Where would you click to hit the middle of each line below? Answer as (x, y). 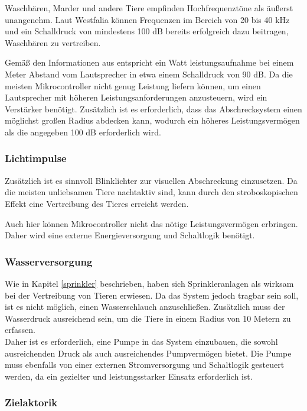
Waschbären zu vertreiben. (53, 42)
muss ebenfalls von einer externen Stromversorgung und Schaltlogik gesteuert (145, 365)
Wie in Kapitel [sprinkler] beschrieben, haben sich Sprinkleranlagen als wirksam (149, 283)
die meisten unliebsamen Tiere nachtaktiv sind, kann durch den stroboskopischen (151, 192)
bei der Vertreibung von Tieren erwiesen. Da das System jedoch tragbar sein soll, (152, 295)
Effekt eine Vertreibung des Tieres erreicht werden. (97, 203)
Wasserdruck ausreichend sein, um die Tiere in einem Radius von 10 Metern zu (148, 318)
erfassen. (20, 330)
